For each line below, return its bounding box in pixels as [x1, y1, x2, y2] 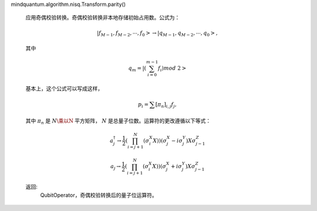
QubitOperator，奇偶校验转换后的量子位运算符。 [40, 191, 158, 199]
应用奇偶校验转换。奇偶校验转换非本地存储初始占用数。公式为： [25, 14, 180, 21]
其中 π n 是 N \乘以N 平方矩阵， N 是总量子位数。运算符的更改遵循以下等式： [25, 117, 211, 125]
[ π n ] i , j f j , [155, 101, 177, 109]
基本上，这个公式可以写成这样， [25, 85, 103, 92]
